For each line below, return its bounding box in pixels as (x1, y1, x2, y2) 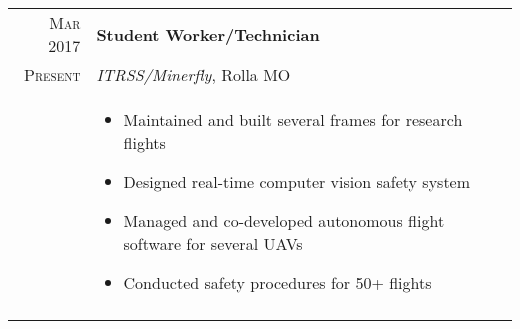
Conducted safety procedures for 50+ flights (123, 271, 432, 294)
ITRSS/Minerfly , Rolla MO (96, 63, 291, 86)
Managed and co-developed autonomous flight (123, 209, 445, 232)
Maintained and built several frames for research (123, 108, 463, 131)
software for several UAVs (123, 232, 303, 255)
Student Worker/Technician (96, 22, 320, 46)
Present (24, 63, 81, 86)
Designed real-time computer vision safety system (123, 170, 471, 193)
